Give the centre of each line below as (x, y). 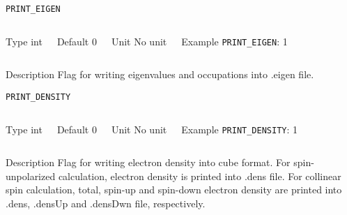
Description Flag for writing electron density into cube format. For (148, 162)
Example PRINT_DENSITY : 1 (240, 129)
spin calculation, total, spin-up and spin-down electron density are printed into (174, 190)
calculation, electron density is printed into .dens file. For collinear (200, 176)
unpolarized (31, 176)
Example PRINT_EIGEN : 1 (234, 41)
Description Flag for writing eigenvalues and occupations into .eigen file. (160, 74)
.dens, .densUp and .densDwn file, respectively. (106, 203)
